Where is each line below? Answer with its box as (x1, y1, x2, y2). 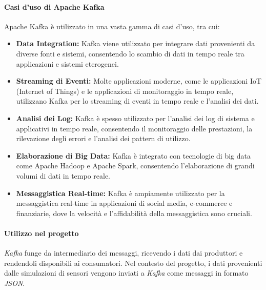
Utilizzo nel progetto (4, 227, 79, 238)
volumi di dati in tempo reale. (16, 170, 111, 181)
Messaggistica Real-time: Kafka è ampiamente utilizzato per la (16, 187, 225, 198)
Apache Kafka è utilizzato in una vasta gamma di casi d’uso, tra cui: (4, 21, 220, 31)
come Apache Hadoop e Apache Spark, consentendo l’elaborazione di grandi (16, 160, 255, 171)
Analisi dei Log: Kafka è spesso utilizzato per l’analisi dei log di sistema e (16, 112, 255, 123)
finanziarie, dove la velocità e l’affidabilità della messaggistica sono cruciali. (16, 207, 252, 218)
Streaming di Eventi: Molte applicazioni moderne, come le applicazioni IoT (16, 75, 262, 86)
